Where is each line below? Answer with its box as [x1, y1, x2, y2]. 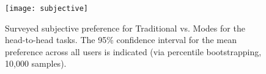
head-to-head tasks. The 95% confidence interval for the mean [5, 33, 237, 46]
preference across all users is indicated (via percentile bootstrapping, [5, 45, 262, 58]
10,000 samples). [5, 57, 67, 70]
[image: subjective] [5, 4, 89, 13]
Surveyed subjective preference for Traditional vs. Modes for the [5, 21, 245, 34]
